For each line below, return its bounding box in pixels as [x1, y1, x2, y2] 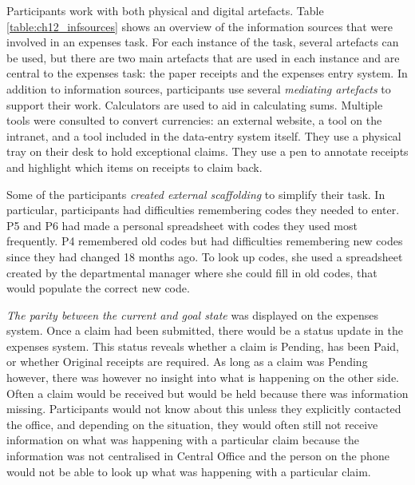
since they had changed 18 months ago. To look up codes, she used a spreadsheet [6, 248, 403, 264]
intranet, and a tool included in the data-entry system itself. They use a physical [6, 127, 401, 144]
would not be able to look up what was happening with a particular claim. [6, 463, 371, 479]
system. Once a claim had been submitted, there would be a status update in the [6, 322, 404, 339]
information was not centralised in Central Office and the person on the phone [6, 447, 389, 464]
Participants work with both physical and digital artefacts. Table [6, 2, 324, 18]
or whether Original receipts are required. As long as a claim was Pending [6, 353, 368, 370]
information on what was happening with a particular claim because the [6, 431, 360, 448]
